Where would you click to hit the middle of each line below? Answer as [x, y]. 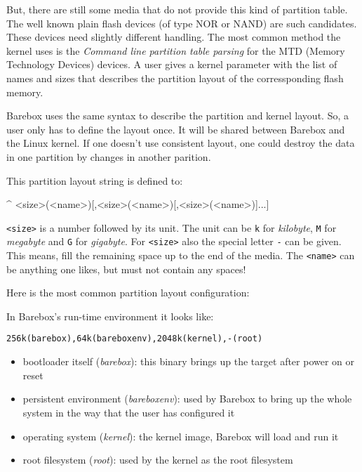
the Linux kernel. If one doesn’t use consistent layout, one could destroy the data [181, 143]
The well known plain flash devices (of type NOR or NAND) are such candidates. [182, 23]
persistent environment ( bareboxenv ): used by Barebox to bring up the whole [187, 399]
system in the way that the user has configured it [129, 412]
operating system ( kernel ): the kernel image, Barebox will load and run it [181, 436]
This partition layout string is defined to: [95, 180]
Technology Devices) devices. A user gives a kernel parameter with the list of [172, 64]
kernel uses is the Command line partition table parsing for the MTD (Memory [176, 50]
